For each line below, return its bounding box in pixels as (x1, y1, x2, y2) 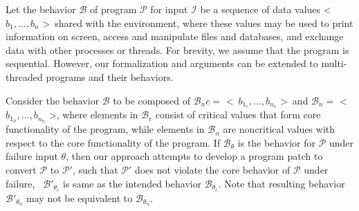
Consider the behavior (6, 93, 100, 107)
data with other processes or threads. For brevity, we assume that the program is (6, 42, 349, 57)
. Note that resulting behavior (218, 176, 345, 190)
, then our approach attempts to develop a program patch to (66, 149, 323, 163)
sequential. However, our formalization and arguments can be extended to (6, 56, 318, 71)
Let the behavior (6, 2, 76, 16)
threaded (6, 69, 43, 84)
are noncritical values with (223, 122, 335, 136)
